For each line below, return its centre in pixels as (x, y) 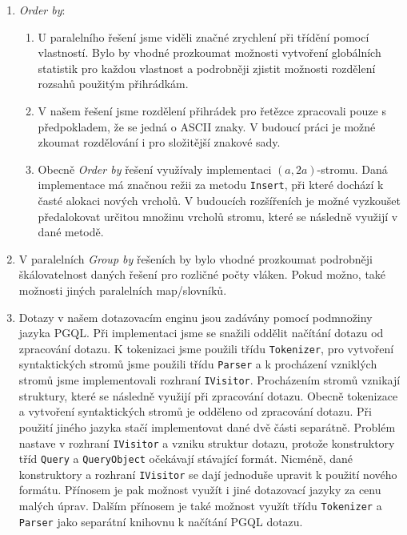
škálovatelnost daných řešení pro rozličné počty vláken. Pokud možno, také (202, 274)
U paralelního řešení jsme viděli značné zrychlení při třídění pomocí (203, 36)
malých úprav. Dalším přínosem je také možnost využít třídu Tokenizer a (200, 506)
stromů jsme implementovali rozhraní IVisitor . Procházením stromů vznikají (209, 380)
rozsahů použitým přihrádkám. (113, 84)
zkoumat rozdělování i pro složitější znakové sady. (159, 142)
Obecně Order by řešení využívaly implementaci (155, 169)
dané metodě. (71, 232)
